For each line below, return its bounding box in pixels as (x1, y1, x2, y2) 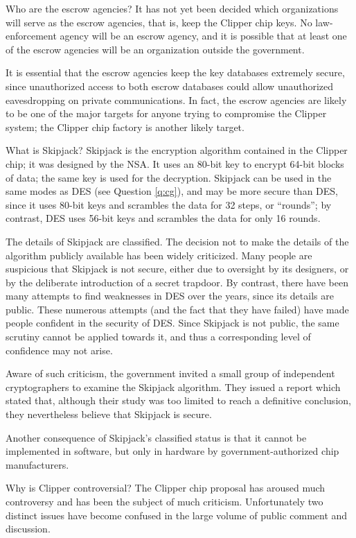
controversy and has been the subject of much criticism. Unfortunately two (6, 494, 323, 508)
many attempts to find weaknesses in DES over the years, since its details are (6, 288, 334, 303)
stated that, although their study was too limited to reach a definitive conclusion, (6, 393, 351, 408)
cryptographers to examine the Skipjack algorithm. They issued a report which (6, 379, 341, 394)
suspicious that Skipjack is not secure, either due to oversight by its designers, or (6, 261, 349, 276)
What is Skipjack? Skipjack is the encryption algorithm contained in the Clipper (6, 143, 348, 157)
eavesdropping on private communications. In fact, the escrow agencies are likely (6, 92, 347, 107)
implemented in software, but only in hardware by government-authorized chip (6, 444, 339, 458)
